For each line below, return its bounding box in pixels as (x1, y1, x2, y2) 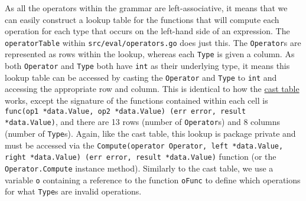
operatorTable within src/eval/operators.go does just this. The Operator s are (5, 36, 301, 48)
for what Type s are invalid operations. (5, 185, 142, 197)
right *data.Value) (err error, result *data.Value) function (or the (5, 150, 276, 163)
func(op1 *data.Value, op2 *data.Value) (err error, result (5, 107, 246, 116)
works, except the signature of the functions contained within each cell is (5, 94, 268, 106)
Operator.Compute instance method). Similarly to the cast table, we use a (5, 162, 274, 174)
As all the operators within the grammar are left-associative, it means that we (5, 2, 288, 14)
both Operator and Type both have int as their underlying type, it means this (5, 60, 290, 72)
